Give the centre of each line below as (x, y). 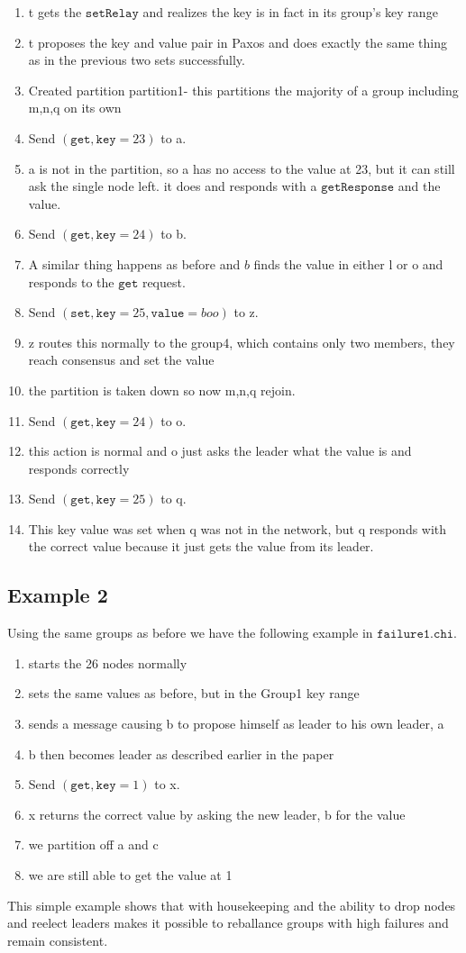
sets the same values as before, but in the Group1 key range (194, 693)
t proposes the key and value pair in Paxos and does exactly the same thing (238, 42)
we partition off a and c (93, 844)
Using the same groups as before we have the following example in (190, 633)
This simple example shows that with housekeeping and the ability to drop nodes (232, 905)
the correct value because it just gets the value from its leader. (201, 546)
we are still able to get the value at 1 (130, 875)
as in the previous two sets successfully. (137, 60)
